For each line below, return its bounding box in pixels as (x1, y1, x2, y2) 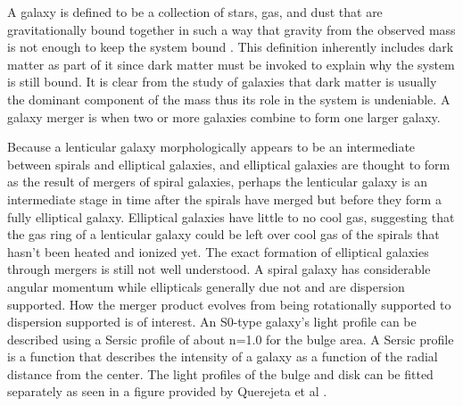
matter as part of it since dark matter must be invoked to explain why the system (7, 54, 455, 73)
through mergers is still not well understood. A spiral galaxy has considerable (7, 260, 431, 278)
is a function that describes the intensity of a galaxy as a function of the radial (7, 347, 438, 366)
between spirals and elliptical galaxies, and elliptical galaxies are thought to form (7, 154, 451, 173)
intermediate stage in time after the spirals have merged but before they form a (7, 189, 442, 208)
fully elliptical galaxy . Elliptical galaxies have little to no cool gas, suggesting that (7, 207, 455, 226)
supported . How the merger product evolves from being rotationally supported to (7, 294, 451, 313)
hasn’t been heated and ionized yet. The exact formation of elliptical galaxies (7, 242, 429, 261)
